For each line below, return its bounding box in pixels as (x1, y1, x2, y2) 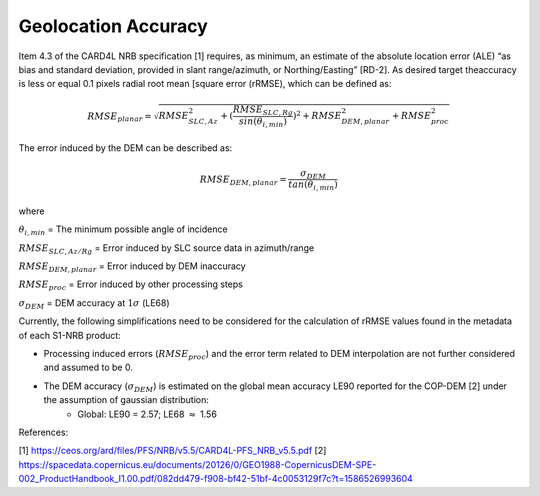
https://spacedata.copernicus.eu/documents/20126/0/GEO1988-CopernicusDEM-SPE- (18, 458, 377, 470)
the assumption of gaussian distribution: (43, 394, 210, 406)
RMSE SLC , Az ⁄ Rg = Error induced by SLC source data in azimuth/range (18, 241, 315, 256)
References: (18, 426, 69, 438)
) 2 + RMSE (292, 108, 342, 122)
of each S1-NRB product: (18, 329, 122, 341)
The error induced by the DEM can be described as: (18, 142, 233, 154)
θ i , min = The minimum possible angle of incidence (18, 223, 229, 238)
